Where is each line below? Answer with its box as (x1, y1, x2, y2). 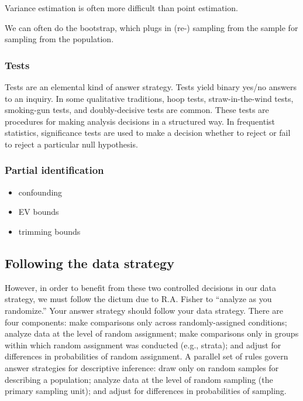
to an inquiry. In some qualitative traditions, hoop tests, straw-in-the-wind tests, (5, 92, 294, 104)
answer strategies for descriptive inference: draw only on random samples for (5, 361, 279, 373)
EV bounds (18, 205, 59, 218)
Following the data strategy (5, 253, 174, 272)
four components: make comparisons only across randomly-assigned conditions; (5, 316, 287, 328)
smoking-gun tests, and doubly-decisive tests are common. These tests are (5, 104, 269, 116)
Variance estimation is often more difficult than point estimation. (5, 2, 238, 13)
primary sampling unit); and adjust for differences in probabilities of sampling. (5, 385, 287, 397)
